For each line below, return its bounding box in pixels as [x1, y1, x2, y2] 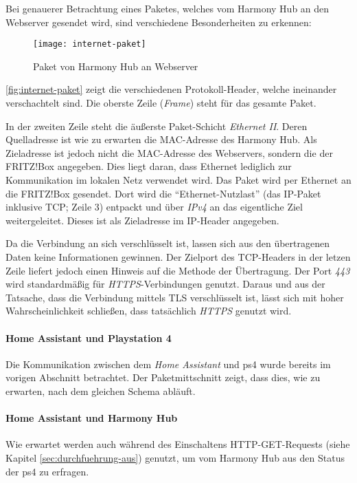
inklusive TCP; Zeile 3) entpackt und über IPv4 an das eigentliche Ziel [5, 200, 303, 214]
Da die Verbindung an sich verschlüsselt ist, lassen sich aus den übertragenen [5, 236, 330, 250]
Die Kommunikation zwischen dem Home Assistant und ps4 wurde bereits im [5, 356, 331, 371]
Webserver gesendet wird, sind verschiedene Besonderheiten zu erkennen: [5, 14, 312, 29]
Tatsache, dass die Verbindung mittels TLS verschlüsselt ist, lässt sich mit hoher [5, 290, 344, 304]
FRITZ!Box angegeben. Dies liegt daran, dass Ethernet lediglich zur [5, 159, 292, 173]
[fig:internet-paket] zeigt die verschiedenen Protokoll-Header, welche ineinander [5, 82, 337, 96]
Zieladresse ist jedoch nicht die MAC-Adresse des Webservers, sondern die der [5, 145, 333, 160]
